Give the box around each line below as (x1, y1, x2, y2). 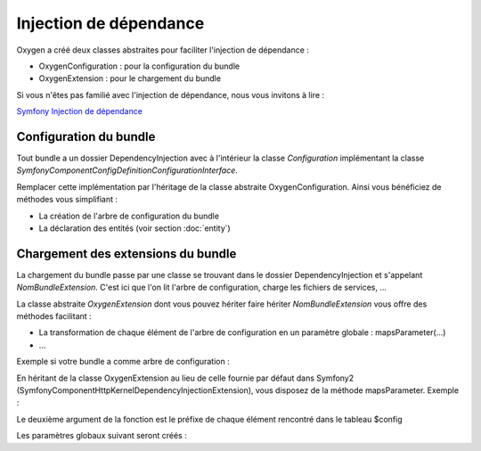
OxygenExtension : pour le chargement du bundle (38, 73, 222, 84)
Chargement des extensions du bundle (16, 246, 237, 261)
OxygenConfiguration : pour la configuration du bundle (38, 61, 240, 71)
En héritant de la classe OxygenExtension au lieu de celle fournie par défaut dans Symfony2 (16, 373, 355, 383)
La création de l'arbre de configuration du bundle (38, 210, 220, 221)
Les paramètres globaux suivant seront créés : (16, 430, 187, 441)
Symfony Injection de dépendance (16, 106, 143, 117)
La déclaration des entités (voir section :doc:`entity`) (38, 223, 231, 234)
